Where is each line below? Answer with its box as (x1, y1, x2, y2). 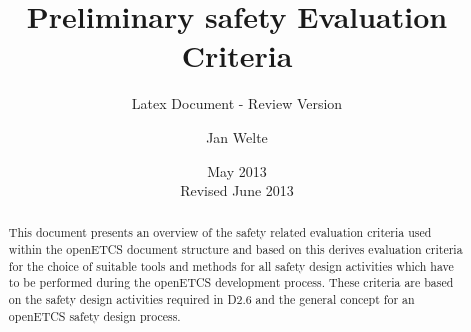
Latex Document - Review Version (131, 93, 343, 114)
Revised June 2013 (180, 180, 294, 201)
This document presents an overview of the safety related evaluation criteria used (8, 224, 432, 241)
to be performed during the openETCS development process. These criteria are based (8, 274, 454, 291)
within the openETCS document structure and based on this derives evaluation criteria (8, 241, 463, 258)
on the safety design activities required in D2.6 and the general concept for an (8, 291, 415, 308)
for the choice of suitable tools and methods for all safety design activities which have (8, 257, 454, 274)
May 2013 (207, 160, 267, 181)
